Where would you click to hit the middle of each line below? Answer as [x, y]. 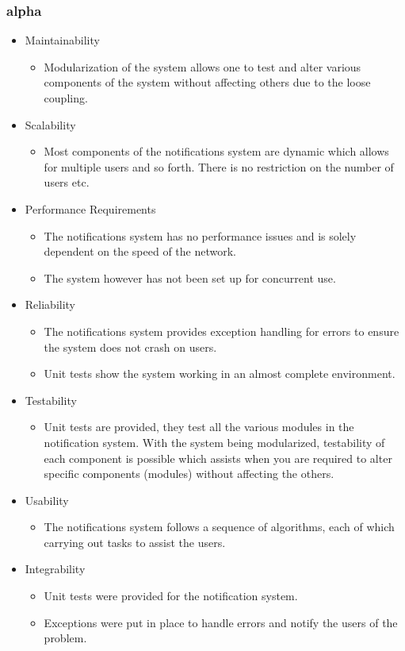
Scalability [50, 124]
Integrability [55, 569]
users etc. [67, 182]
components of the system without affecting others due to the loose [207, 82]
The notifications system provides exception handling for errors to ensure [222, 331]
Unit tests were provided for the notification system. [171, 596]
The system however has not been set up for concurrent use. [190, 277]
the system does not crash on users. [130, 347]
